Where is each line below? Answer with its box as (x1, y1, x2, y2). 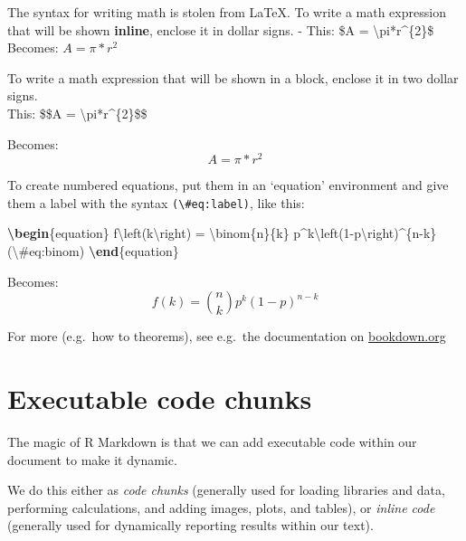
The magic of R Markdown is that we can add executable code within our (7, 432, 417, 451)
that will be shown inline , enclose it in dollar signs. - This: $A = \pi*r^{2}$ (7, 20, 434, 39)
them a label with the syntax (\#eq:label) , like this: (7, 193, 305, 212)
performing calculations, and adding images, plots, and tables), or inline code (7, 498, 435, 517)
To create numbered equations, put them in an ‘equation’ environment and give (7, 176, 449, 195)
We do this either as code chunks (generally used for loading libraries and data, (7, 480, 445, 499)
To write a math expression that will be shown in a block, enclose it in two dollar (7, 68, 459, 87)
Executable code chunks (7, 380, 312, 417)
